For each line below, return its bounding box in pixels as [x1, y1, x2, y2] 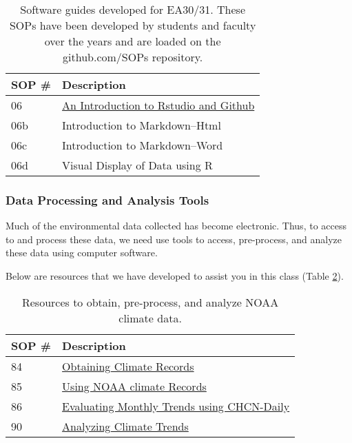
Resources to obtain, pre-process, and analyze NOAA [21, 293, 279, 310]
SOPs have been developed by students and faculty [9, 17, 256, 33]
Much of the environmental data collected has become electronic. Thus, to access [6, 218, 346, 233]
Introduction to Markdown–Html [62, 117, 221, 133]
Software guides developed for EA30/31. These [20, 1, 245, 17]
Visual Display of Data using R [62, 157, 213, 173]
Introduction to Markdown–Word [62, 137, 223, 153]
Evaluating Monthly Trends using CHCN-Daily [62, 398, 290, 414]
